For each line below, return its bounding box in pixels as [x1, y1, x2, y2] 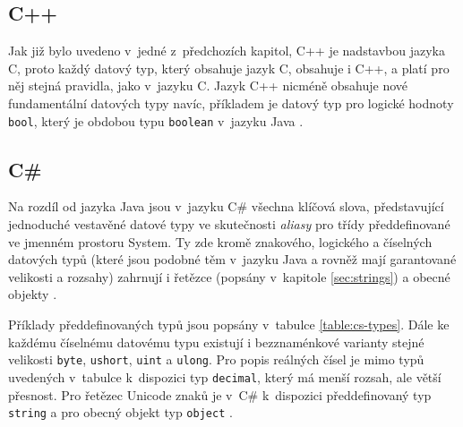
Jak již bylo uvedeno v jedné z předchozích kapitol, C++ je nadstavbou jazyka [8, 41, 446, 60]
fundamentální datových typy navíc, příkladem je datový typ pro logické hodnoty [8, 93, 454, 112]
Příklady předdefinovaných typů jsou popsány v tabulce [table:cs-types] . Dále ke [8, 315, 450, 333]
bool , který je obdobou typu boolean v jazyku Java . [8, 111, 304, 130]
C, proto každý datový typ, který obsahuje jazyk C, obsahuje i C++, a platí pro [8, 58, 450, 77]
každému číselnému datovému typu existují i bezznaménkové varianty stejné [8, 332, 424, 351]
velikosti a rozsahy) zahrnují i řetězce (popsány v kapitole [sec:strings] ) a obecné [8, 267, 450, 286]
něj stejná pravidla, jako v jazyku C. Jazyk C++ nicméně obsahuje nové [8, 76, 408, 95]
